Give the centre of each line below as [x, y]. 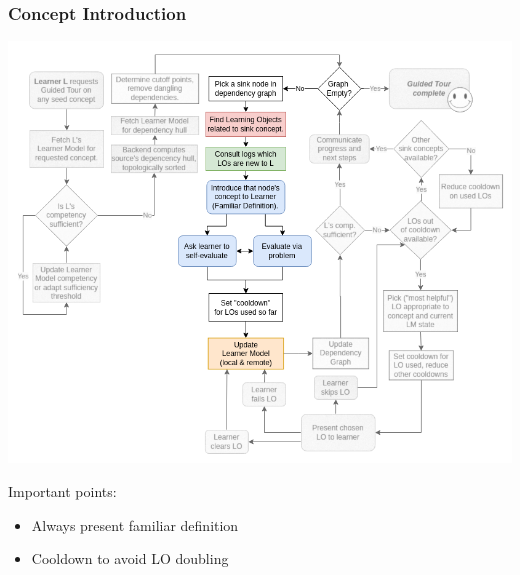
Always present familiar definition [135, 524]
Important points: [62, 490]
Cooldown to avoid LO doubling [130, 558]
